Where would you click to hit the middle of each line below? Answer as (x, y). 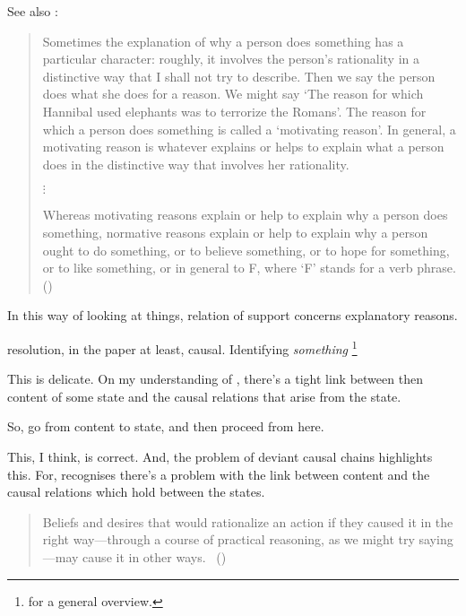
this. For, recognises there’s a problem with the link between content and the (219, 474)
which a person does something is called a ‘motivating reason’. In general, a (249, 129)
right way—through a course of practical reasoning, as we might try (229, 539)
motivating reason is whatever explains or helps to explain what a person (243, 147)
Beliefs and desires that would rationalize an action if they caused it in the (248, 521)
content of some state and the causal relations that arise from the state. (204, 396)
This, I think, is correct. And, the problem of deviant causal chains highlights (220, 456)
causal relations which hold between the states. (136, 492)
